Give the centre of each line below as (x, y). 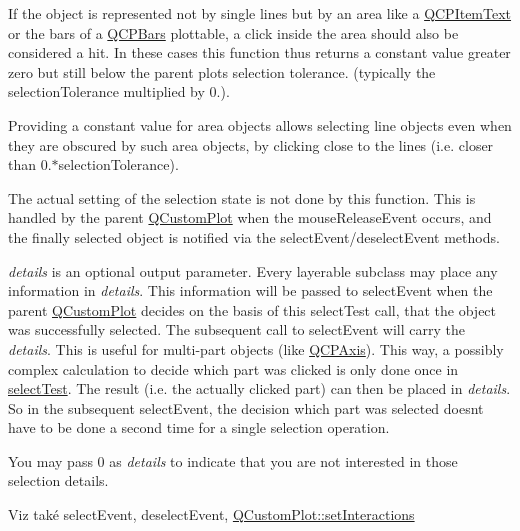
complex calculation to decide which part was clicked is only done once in (233, 368)
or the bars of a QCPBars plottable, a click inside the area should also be (233, 32)
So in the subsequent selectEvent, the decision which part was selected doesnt (246, 407)
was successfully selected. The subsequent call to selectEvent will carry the (236, 329)
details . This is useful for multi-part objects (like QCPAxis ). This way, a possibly (256, 348)
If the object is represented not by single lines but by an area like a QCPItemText (260, 13)
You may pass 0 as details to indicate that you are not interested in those (233, 460)
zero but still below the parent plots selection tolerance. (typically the (222, 71)
